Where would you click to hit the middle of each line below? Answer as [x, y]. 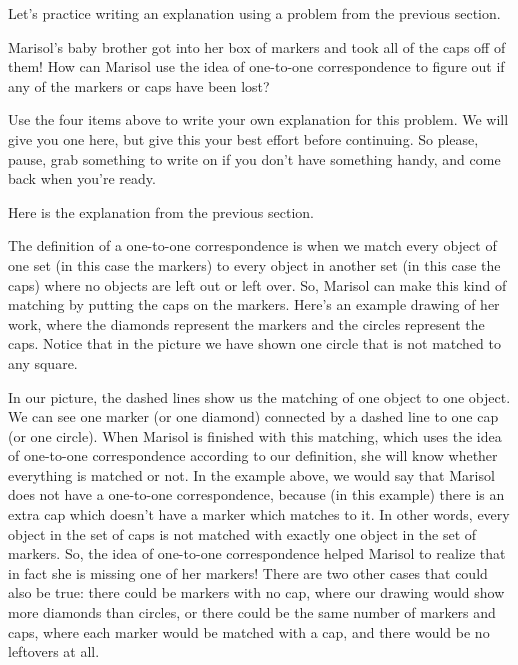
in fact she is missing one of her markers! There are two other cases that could [248, 572]
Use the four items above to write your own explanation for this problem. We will [258, 119]
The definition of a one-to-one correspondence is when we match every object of [252, 245]
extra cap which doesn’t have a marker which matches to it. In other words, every [259, 514]
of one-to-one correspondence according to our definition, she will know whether [253, 455]
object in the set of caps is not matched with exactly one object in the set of [242, 533]
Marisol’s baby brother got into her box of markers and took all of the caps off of [257, 46]
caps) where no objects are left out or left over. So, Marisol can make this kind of [257, 284]
